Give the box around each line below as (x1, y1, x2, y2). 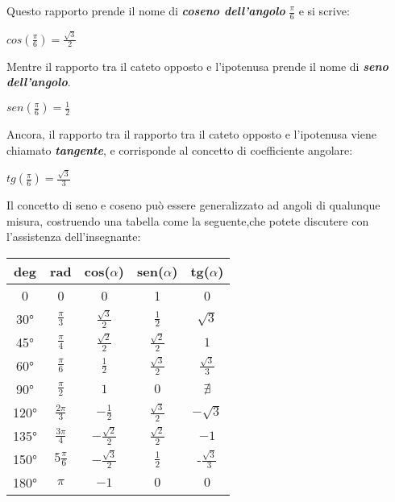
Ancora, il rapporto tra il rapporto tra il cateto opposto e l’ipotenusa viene (6, 126, 376, 143)
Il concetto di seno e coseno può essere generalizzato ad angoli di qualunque (6, 197, 380, 214)
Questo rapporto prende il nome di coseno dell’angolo (6, 2, 285, 19)
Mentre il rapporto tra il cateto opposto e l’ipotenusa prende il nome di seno (6, 57, 389, 74)
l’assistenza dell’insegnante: (6, 228, 141, 245)
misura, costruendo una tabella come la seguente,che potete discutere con (6, 212, 369, 229)
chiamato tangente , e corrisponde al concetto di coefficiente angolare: (6, 141, 353, 158)
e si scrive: (298, 2, 350, 19)
